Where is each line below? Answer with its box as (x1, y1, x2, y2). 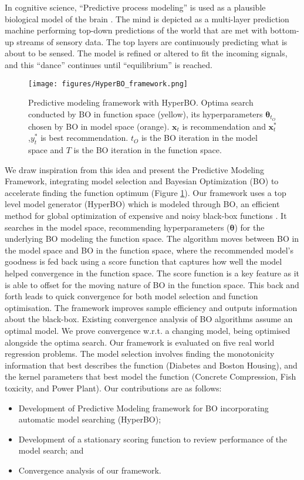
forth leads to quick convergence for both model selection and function (5, 290, 258, 302)
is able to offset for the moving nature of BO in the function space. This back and (5, 278, 299, 290)
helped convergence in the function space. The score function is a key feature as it (5, 267, 300, 279)
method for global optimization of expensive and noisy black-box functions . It (5, 209, 287, 222)
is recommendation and (182, 120, 266, 132)
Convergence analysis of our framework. (18, 464, 161, 476)
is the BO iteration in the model (141, 131, 258, 144)
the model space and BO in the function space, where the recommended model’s (5, 244, 294, 256)
